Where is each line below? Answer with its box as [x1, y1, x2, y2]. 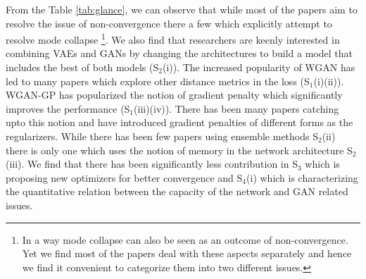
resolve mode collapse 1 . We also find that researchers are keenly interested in [6, 30, 340, 46]
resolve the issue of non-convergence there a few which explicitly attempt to [6, 15, 332, 30]
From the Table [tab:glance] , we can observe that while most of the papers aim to [6, 2, 358, 16]
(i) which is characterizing [246, 170, 358, 185]
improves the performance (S [6, 101, 130, 116]
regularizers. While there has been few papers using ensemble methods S [6, 129, 318, 143]
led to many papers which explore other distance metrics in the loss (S [6, 73, 310, 88]
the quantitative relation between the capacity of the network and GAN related [6, 184, 348, 199]
